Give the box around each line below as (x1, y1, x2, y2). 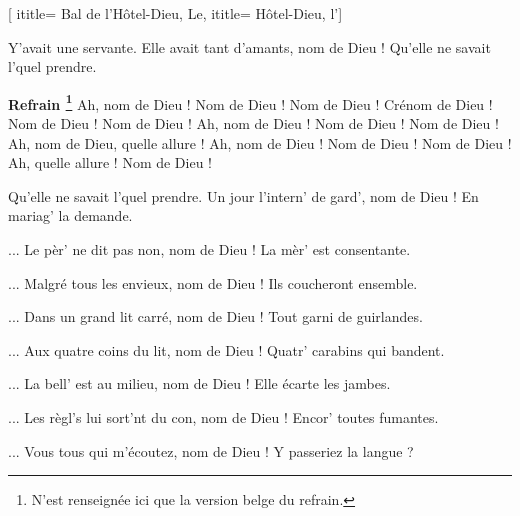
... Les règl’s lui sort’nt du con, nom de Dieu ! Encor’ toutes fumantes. (8, 406, 439, 427)
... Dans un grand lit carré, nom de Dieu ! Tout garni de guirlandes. (8, 306, 423, 327)
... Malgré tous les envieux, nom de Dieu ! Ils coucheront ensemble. (8, 272, 418, 293)
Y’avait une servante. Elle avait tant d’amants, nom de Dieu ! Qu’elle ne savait (8, 36, 491, 57)
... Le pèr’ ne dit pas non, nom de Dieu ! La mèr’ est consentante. (8, 239, 411, 259)
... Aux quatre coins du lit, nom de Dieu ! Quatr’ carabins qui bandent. (8, 339, 445, 360)
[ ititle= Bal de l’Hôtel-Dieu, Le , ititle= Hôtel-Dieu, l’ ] (8, 3, 343, 23)
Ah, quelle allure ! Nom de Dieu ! (8, 152, 213, 173)
